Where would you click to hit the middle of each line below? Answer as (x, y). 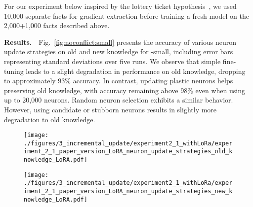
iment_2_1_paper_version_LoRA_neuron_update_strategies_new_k (128, 191)
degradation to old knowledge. (50, 119)
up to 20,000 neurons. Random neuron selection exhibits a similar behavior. (119, 100)
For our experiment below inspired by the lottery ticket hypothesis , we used (120, 6)
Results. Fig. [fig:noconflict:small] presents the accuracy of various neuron (120, 42)
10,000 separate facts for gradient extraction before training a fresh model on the (126, 16)
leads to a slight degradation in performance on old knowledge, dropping (136, 71)
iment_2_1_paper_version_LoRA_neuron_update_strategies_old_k (128, 152)
